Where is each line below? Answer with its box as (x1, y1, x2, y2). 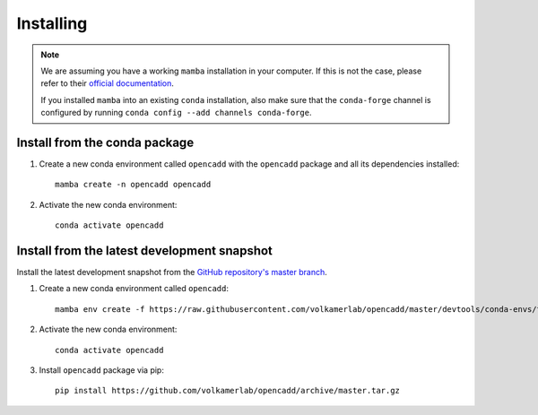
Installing (16, 13, 88, 33)
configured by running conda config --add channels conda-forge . (40, 108, 312, 118)
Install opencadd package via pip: (39, 365, 165, 376)
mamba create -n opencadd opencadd (55, 179, 212, 190)
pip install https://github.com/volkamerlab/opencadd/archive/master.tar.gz (55, 385, 401, 396)
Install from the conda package (16, 134, 195, 150)
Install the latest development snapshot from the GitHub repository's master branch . (16, 267, 327, 278)
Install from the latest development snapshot (16, 243, 273, 258)
